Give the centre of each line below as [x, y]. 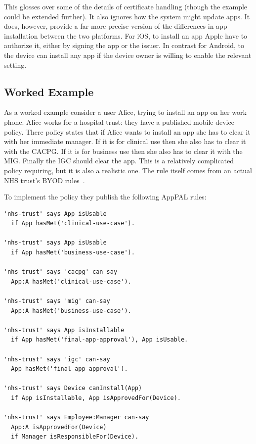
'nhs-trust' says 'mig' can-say [57, 301]
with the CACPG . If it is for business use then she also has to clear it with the [123, 151]
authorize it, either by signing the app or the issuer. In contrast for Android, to [124, 45]
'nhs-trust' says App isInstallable [64, 330]
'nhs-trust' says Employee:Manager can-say [77, 418]
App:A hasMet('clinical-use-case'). [71, 281]
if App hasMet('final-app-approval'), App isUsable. [100, 340]
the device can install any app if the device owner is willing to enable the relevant [128, 55]
